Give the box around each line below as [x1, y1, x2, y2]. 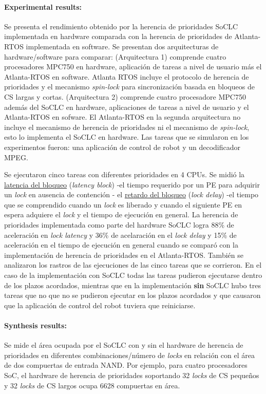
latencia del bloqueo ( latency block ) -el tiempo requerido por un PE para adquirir [4, 179, 260, 190]
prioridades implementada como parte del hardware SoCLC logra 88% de [4, 219, 234, 230]
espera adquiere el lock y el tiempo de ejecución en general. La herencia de [4, 209, 238, 220]
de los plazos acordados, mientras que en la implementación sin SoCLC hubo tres [4, 279, 261, 290]
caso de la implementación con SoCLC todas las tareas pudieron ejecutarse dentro [4, 270, 262, 280]
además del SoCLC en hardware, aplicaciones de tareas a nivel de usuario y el [4, 101, 249, 112]
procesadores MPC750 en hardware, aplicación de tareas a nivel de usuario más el [4, 61, 262, 72]
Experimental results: [4, 1, 82, 12]
